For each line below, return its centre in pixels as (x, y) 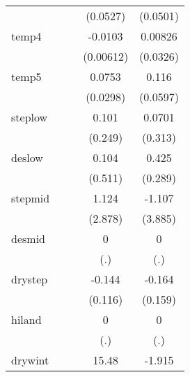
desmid (28, 238)
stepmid (31, 198)
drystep (30, 279)
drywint (30, 360)
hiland (26, 319)
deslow (27, 157)
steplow (30, 117)
